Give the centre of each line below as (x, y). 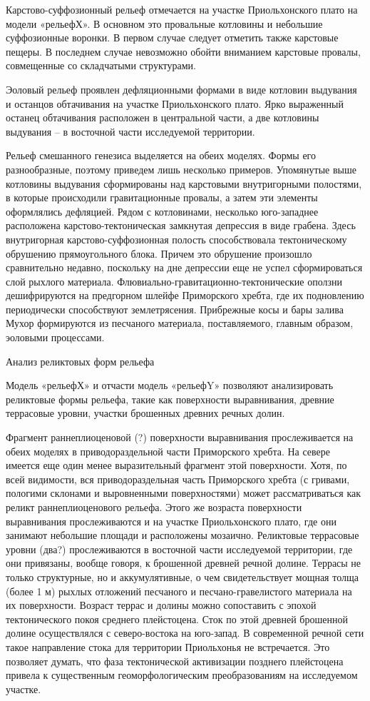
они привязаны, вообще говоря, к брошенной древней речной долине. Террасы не (184, 563)
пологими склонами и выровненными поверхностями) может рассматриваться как (184, 493)
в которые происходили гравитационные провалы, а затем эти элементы (162, 197)
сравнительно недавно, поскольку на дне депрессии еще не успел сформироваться (184, 267)
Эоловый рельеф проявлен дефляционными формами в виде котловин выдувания (181, 89)
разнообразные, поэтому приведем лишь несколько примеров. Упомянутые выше (181, 169)
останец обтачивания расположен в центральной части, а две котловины (163, 117)
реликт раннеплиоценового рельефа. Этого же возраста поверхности (154, 507)
